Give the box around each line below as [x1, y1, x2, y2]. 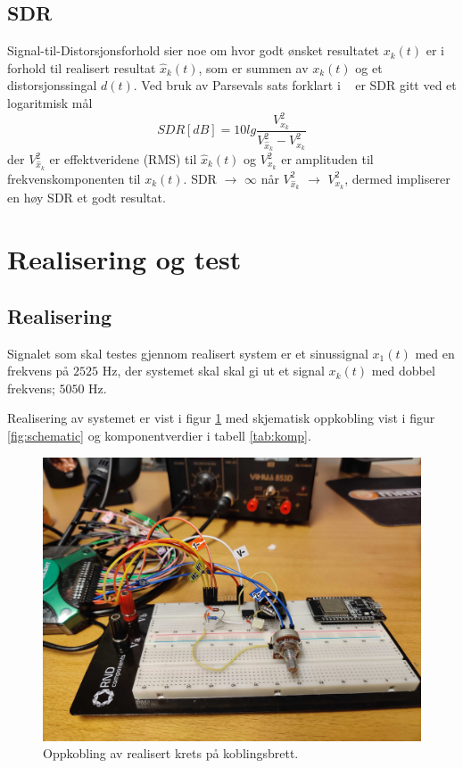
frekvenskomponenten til [7, 169, 141, 187]
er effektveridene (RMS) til [49, 150, 197, 169]
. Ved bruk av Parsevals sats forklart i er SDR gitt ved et [133, 76, 457, 95]
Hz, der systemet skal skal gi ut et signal [102, 361, 325, 380]
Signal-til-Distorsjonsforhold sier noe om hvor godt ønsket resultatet [7, 41, 379, 60]
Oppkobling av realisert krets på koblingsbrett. [43, 744, 299, 763]
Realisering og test [7, 241, 242, 277]
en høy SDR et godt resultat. [7, 188, 166, 207]
